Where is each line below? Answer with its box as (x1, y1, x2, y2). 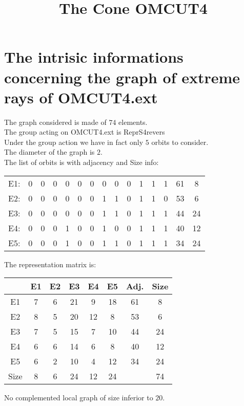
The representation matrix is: (4, 259, 96, 269)
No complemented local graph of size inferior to (4, 392, 153, 403)
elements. (118, 116, 148, 127)
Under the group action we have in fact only (4, 136, 144, 147)
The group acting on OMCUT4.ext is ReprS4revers (4, 126, 165, 137)
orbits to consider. (151, 136, 209, 147)
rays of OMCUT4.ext (4, 86, 158, 107)
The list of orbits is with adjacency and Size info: (4, 157, 159, 168)
